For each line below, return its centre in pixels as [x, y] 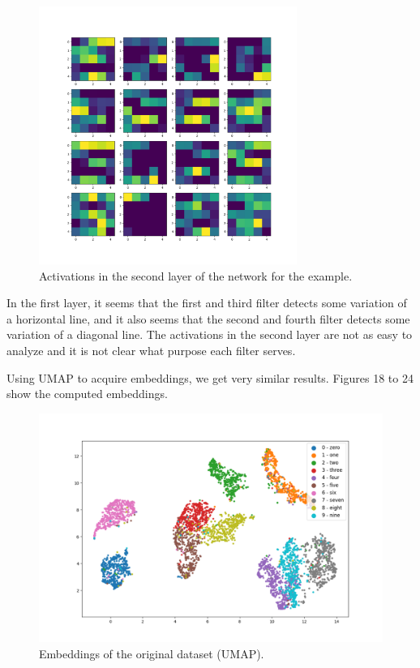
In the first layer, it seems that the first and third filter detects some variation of [207, 303]
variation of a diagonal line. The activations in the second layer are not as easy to [210, 334]
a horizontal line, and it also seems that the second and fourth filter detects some [208, 318]
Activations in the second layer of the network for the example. [196, 275]
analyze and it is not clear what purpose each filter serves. [151, 350]
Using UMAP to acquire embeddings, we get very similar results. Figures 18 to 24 [210, 377]
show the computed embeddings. [87, 394]
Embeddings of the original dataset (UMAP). [152, 653]
